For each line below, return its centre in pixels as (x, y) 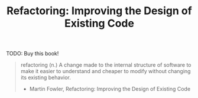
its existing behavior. (46, 77)
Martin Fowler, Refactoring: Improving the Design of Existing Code (110, 89)
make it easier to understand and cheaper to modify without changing (106, 71)
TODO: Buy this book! (33, 54)
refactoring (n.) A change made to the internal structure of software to (106, 65)
